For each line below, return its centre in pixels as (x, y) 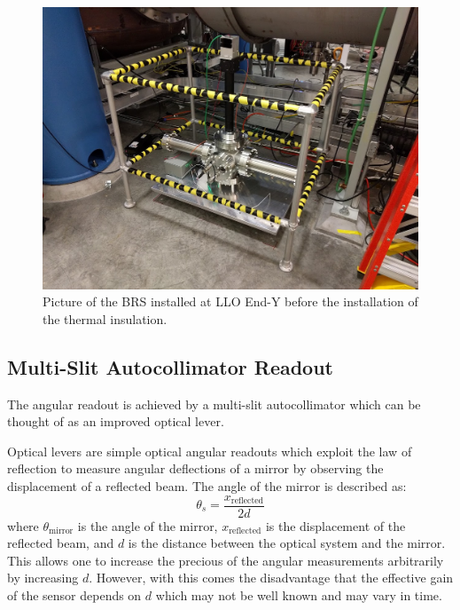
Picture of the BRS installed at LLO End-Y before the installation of (230, 301)
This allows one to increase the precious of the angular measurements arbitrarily (226, 560)
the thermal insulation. (105, 318)
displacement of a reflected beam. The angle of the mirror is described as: (207, 485)
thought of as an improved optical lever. (116, 421)
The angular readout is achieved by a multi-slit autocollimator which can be (214, 404)
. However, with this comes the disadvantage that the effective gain (271, 578)
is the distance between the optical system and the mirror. (287, 543)
